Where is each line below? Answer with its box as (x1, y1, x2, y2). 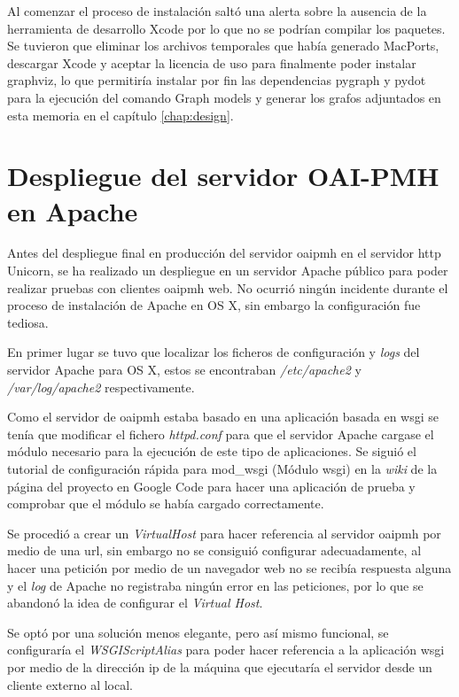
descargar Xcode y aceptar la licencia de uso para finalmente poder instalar (7, 53, 416, 72)
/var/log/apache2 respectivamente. (7, 377, 195, 396)
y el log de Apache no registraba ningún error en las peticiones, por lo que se (7, 576, 424, 594)
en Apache (7, 192, 138, 228)
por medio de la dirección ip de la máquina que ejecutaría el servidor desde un (7, 657, 432, 676)
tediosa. (7, 313, 49, 331)
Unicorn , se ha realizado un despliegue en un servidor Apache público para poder (7, 261, 448, 280)
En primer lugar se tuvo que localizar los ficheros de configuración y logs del (7, 343, 420, 361)
